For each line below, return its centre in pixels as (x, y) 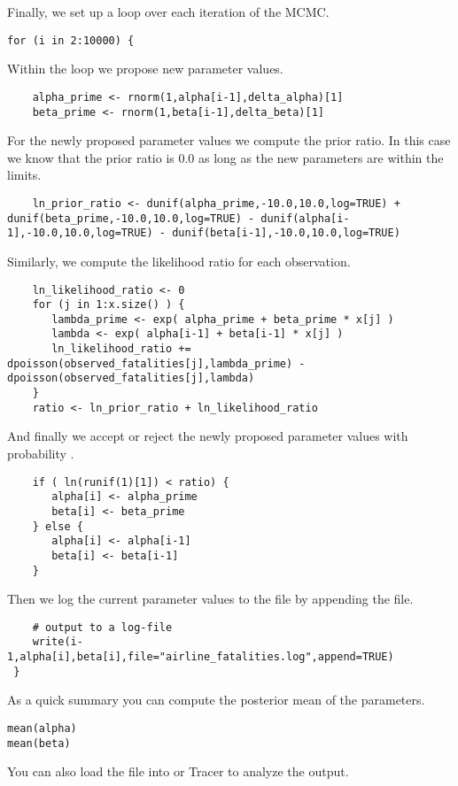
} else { (58, 526)
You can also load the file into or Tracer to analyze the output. (178, 771)
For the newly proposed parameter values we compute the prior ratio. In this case (229, 140)
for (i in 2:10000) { (71, 40)
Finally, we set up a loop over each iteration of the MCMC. (168, 12)
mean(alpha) (42, 728)
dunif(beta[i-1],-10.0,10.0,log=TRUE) (286, 233)
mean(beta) (39, 743)
